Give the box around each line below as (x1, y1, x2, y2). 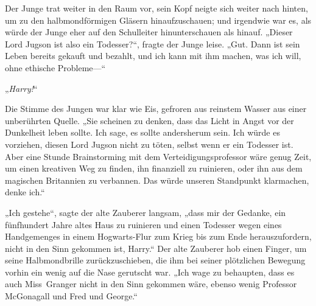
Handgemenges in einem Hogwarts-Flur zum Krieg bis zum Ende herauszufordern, (5, 230, 312, 243)
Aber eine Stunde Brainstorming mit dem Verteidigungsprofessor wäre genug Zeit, (5, 150, 312, 162)
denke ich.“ (5, 186, 45, 198)
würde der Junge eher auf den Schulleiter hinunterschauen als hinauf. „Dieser (5, 26, 293, 38)
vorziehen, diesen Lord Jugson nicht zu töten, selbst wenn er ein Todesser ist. (5, 137, 293, 150)
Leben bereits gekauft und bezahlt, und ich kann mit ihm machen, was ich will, (5, 49, 301, 62)
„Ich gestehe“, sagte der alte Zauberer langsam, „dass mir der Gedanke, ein (5, 206, 286, 218)
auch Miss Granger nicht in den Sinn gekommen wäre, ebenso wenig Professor (5, 277, 297, 290)
